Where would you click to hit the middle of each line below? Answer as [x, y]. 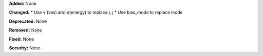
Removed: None [26, 30]
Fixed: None [21, 39]
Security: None [25, 48]
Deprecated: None [28, 21]
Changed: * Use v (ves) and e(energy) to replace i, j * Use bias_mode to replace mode [96, 13]
